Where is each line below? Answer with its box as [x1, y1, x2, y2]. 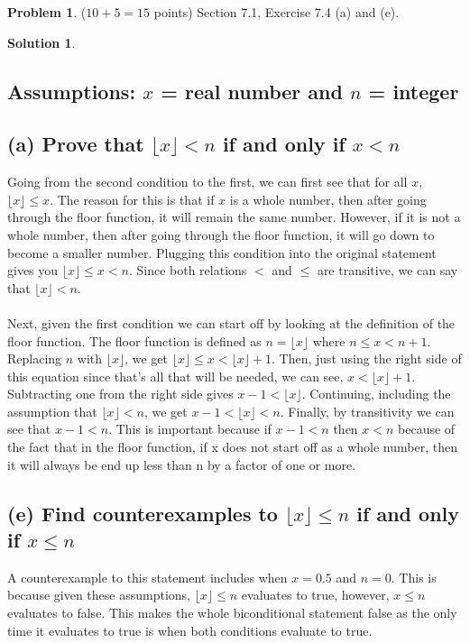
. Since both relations [128, 261, 247, 280]
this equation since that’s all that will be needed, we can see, [7, 366, 344, 385]
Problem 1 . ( [7, 3, 87, 21]
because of [398, 419, 456, 438]
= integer [368, 77, 459, 105]
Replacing [7, 349, 62, 368]
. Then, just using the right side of [272, 349, 462, 368]
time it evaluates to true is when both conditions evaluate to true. [7, 620, 373, 639]
